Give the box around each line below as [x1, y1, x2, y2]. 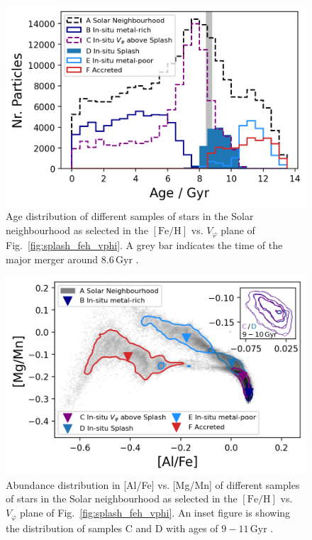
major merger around [6, 251, 99, 266]
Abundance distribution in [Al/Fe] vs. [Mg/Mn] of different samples [6, 477, 300, 492]
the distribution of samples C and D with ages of [6, 520, 218, 535]
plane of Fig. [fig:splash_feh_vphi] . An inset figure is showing [20, 505, 291, 520]
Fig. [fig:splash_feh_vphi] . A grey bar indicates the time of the [6, 238, 283, 253]
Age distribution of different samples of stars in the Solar [6, 209, 254, 224]
